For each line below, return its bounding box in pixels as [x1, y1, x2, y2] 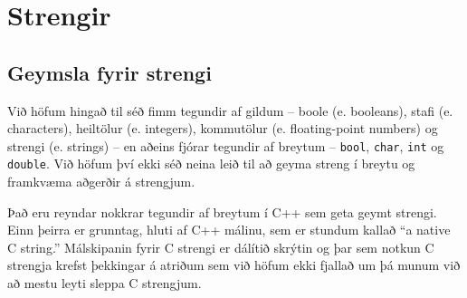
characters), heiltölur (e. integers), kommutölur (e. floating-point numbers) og [7, 119, 438, 138]
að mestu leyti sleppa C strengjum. [7, 274, 202, 293]
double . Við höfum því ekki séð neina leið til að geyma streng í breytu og [7, 154, 415, 173]
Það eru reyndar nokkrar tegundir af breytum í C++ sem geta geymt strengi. [7, 202, 437, 221]
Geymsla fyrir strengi [7, 58, 212, 86]
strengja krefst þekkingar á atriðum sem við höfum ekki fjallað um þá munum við [7, 255, 461, 274]
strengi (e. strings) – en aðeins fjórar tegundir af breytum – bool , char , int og [7, 136, 444, 155]
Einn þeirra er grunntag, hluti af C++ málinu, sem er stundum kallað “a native [7, 220, 451, 239]
